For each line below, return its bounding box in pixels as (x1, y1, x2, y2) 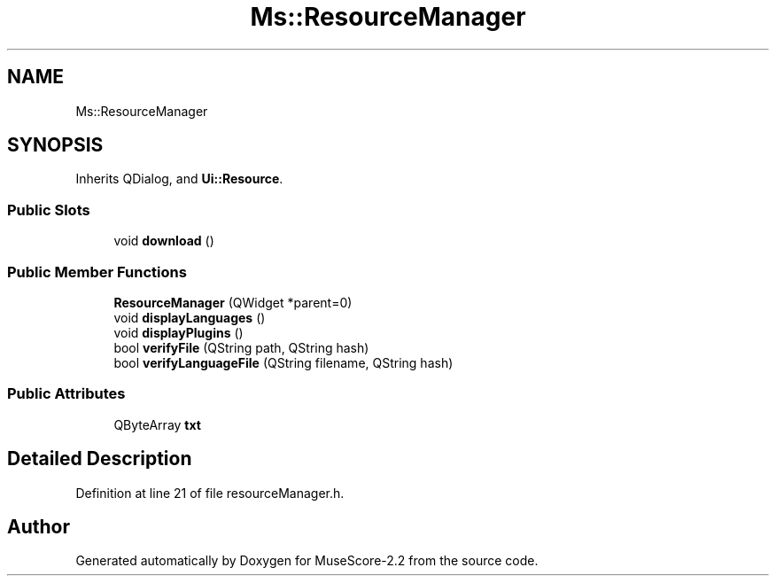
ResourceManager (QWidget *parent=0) (113, 294, 353, 310)
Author (7, 515, 70, 538)
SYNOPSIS (7, 134, 104, 157)
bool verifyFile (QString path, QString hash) (113, 339, 369, 355)
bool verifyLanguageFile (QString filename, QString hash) (113, 354, 454, 370)
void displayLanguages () (113, 309, 266, 325)
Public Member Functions (7, 262, 187, 281)
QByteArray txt (113, 416, 201, 432)
